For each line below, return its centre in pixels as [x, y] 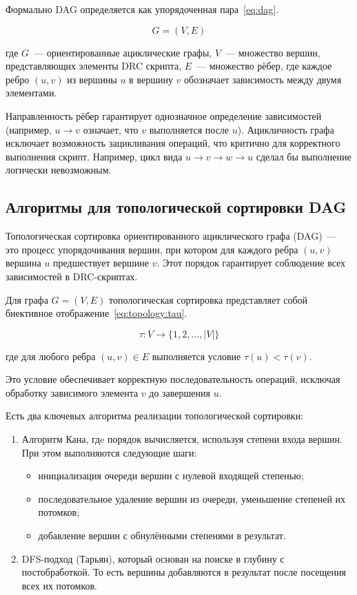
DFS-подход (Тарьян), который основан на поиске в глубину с [153, 558]
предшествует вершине [101, 263]
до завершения [180, 392]
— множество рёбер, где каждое [264, 66]
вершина [23, 263]
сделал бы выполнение [304, 156]
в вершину [151, 79]
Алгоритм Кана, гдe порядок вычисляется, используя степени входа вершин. [182, 439]
